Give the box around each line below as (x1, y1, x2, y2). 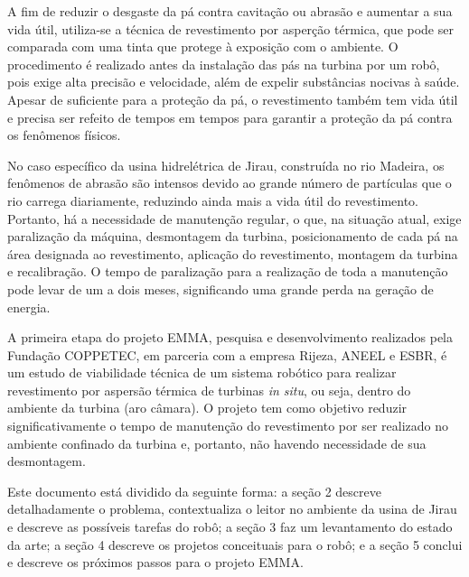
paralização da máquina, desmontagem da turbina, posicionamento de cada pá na (7, 227, 458, 246)
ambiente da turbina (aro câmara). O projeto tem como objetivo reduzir (7, 398, 408, 417)
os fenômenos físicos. (7, 126, 121, 144)
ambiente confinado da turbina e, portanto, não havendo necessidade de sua (7, 433, 427, 452)
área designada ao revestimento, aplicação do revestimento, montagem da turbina (7, 244, 458, 263)
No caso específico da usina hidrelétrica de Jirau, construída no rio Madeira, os (7, 155, 445, 174)
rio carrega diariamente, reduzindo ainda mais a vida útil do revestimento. (7, 191, 419, 209)
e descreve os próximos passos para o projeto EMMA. (7, 553, 304, 572)
